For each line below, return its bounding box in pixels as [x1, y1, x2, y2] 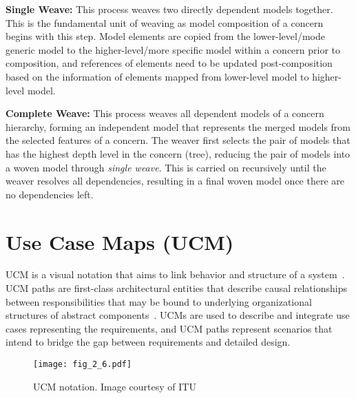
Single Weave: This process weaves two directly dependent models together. [6, 2, 333, 16]
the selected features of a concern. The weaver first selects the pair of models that [6, 133, 350, 147]
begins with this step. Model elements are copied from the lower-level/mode [6, 29, 325, 43]
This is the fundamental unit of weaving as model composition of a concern [6, 15, 324, 30]
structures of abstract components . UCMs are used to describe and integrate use [6, 308, 350, 322]
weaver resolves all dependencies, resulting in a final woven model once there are [6, 174, 344, 188]
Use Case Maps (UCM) [6, 227, 234, 255]
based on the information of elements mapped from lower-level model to [6, 69, 309, 83]
